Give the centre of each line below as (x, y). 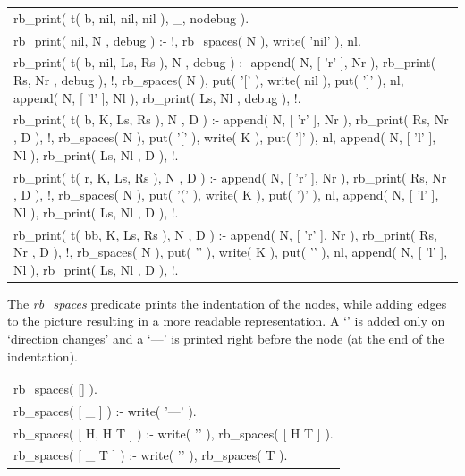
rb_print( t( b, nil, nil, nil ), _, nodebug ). (131, 17)
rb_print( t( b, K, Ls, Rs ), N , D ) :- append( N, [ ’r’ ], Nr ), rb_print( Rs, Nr (231, 119)
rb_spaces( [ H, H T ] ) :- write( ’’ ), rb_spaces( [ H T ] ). (173, 433)
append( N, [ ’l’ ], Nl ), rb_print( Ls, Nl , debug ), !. (157, 97)
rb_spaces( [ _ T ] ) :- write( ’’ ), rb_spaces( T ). (151, 455)
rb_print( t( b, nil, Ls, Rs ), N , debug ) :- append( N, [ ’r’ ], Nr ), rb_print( (225, 62)
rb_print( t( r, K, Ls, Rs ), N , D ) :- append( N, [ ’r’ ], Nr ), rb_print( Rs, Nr (230, 177)
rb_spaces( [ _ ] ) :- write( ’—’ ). (105, 410)
